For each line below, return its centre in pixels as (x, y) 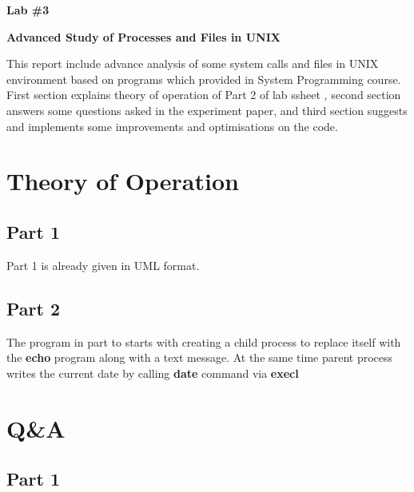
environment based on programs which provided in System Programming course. (204, 79)
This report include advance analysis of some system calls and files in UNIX (193, 63)
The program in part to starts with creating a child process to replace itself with (204, 341)
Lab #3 (28, 10)
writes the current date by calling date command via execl (153, 373)
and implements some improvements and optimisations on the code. (172, 126)
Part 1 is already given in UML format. (103, 265)
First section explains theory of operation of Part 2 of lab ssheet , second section (204, 95)
